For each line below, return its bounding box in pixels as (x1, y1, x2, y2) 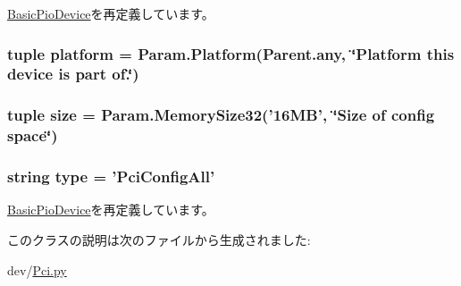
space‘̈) (7, 124, 58, 147)
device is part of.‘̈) (7, 63, 139, 85)
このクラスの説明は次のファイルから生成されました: (7, 230, 311, 248)
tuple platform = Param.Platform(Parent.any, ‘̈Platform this (7, 42, 455, 64)
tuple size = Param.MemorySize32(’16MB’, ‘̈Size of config (7, 104, 435, 126)
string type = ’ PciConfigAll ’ (7, 165, 215, 188)
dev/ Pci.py (7, 260, 67, 279)
